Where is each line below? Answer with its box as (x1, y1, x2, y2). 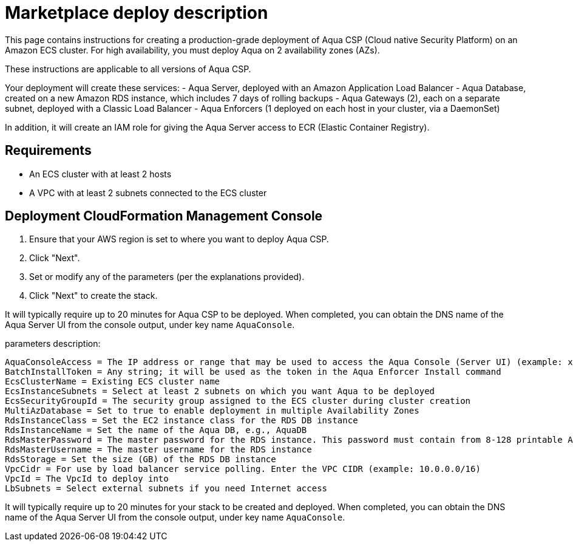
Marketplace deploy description (5, 2, 268, 23)
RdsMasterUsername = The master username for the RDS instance (5, 445, 312, 455)
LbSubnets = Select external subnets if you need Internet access (5, 483, 328, 494)
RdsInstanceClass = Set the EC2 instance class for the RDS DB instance (5, 415, 358, 426)
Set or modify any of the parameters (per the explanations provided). (29, 271, 305, 282)
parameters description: (5, 338, 101, 349)
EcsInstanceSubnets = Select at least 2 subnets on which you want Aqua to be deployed (5, 386, 435, 397)
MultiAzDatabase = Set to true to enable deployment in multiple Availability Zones (5, 406, 419, 416)
